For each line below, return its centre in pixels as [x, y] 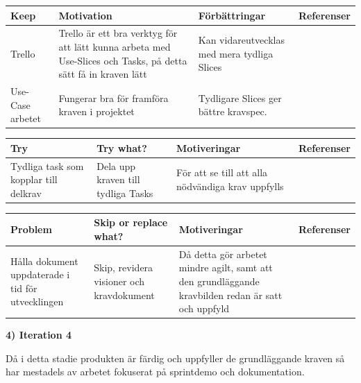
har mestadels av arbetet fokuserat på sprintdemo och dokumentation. [155, 372]
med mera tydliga [236, 53]
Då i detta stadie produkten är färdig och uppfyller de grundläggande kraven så [175, 358]
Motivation [85, 15]
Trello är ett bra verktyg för [118, 33]
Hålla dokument [44, 261]
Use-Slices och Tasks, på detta [123, 60]
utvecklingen [37, 301]
